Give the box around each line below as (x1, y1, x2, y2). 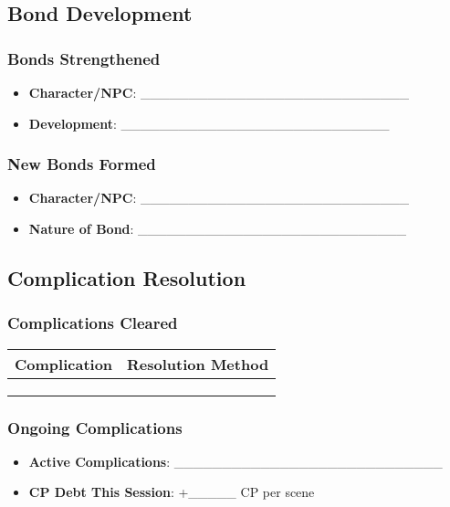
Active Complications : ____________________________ (28, 451, 443, 470)
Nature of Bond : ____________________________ (28, 219, 407, 238)
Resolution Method (127, 353, 269, 375)
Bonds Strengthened (7, 47, 161, 69)
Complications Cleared (7, 312, 178, 334)
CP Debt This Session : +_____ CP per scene (28, 482, 315, 502)
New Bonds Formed (7, 153, 156, 175)
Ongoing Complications (7, 416, 183, 438)
